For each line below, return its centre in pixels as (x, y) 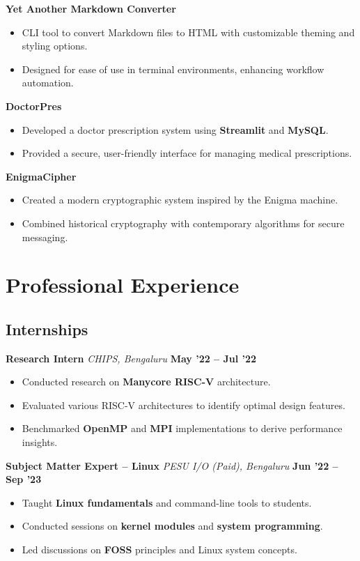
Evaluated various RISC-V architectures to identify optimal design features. (183, 405)
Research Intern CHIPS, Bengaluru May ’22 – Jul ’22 (131, 358)
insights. (40, 442)
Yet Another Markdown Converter (91, 8)
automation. (48, 83)
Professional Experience (123, 285)
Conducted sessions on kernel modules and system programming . (172, 526)
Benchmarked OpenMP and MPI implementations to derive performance (182, 428)
